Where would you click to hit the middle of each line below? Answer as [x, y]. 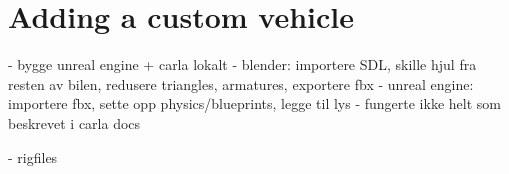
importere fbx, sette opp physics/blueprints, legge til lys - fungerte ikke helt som [254, 103]
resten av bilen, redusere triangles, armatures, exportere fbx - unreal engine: [241, 83]
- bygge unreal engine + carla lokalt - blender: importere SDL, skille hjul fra [242, 64]
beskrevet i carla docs [74, 122]
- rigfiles [33, 156]
